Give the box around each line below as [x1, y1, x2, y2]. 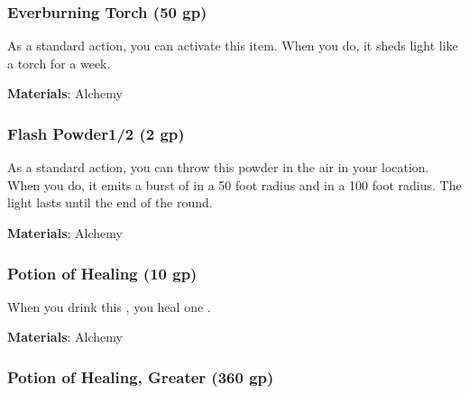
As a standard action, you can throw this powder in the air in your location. [7, 158, 429, 177]
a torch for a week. [7, 53, 111, 72]
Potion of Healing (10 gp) [7, 261, 198, 284]
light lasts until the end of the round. [7, 193, 213, 212]
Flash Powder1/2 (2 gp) [7, 122, 185, 144]
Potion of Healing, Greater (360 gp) [7, 365, 274, 388]
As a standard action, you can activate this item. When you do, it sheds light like [7, 36, 458, 55]
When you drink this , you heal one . [7, 297, 211, 316]
